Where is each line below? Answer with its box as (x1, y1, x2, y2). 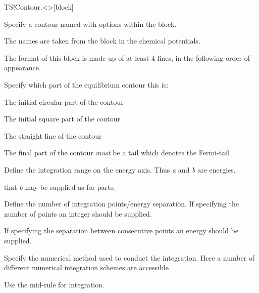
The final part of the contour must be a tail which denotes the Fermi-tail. (4, 147, 231, 158)
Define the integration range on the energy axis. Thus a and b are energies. (4, 164, 236, 175)
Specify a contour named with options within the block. (4, 18, 177, 29)
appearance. (4, 62, 41, 73)
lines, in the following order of (157, 52, 250, 63)
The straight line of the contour (4, 130, 102, 141)
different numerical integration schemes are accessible (4, 262, 169, 273)
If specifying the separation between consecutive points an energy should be (4, 225, 239, 236)
